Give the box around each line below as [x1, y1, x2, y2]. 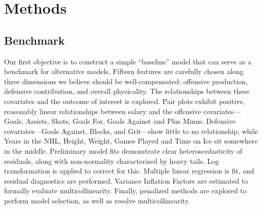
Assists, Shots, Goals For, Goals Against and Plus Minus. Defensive [25, 116, 236, 126]
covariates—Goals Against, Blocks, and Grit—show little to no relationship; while [4, 125, 258, 136]
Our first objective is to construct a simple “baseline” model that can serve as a [4, 56, 251, 66]
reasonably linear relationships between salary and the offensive [4, 106, 201, 116]
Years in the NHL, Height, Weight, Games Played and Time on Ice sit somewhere [4, 135, 258, 146]
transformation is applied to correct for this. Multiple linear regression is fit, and [4, 165, 254, 176]
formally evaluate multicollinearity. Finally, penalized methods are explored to [4, 185, 247, 196]
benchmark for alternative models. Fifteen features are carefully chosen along [4, 66, 244, 77]
